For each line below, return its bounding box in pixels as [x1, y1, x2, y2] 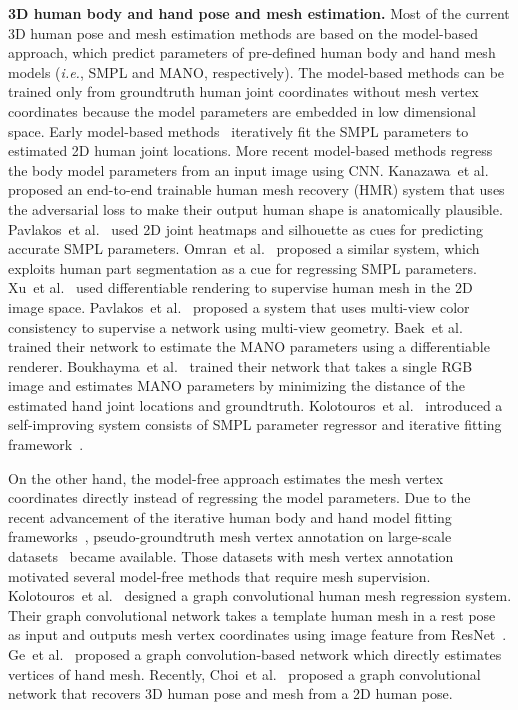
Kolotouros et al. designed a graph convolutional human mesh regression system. [8, 585, 512, 606]
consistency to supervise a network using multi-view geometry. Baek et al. [8, 316, 463, 337]
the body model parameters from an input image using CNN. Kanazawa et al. [8, 159, 489, 180]
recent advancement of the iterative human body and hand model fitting [8, 506, 452, 527]
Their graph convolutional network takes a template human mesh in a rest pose [8, 604, 496, 625]
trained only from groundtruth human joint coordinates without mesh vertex [8, 81, 479, 102]
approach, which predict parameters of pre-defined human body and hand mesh [8, 42, 496, 63]
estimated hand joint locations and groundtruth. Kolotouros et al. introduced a [8, 394, 503, 415]
